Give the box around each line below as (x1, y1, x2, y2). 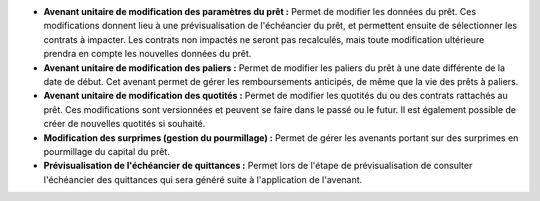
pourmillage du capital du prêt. (43, 145, 170, 157)
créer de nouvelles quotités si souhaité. (43, 118, 206, 130)
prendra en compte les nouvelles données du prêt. (43, 48, 252, 60)
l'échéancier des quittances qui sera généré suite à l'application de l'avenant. (43, 173, 363, 185)
